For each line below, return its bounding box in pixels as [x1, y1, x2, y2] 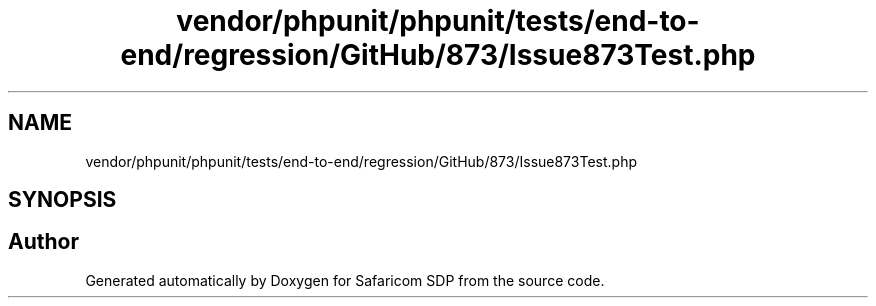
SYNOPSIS [8, 187, 117, 213]
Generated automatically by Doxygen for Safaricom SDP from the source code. [85, 271, 605, 289]
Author [8, 229, 79, 255]
